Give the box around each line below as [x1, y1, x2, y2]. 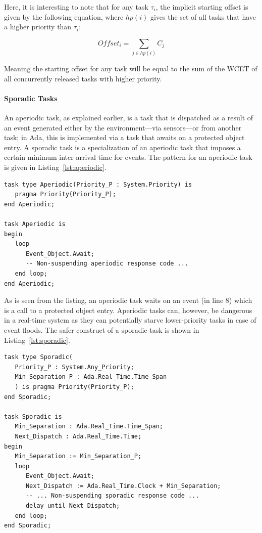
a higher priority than [4, 21, 72, 32]
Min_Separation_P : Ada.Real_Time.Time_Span [15, 373, 167, 381]
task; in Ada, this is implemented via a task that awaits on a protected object [4, 132, 245, 143]
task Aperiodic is [4, 220, 66, 228]
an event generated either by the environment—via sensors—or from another [4, 122, 242, 132]
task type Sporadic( [4, 353, 73, 361]
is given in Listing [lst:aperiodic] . [4, 162, 107, 172]
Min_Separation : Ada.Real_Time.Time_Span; [15, 423, 163, 430]
